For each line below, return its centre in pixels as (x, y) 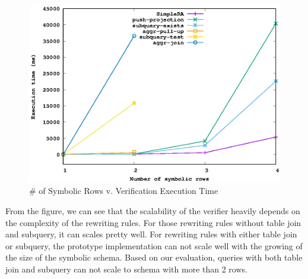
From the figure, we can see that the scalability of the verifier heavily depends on (153, 211)
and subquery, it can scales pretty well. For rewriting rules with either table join (151, 234)
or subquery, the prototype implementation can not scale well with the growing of (154, 245)
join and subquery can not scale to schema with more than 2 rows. (126, 269)
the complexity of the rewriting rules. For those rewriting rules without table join (153, 222)
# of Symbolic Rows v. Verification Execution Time (124, 191)
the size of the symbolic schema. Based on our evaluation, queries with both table (154, 257)
